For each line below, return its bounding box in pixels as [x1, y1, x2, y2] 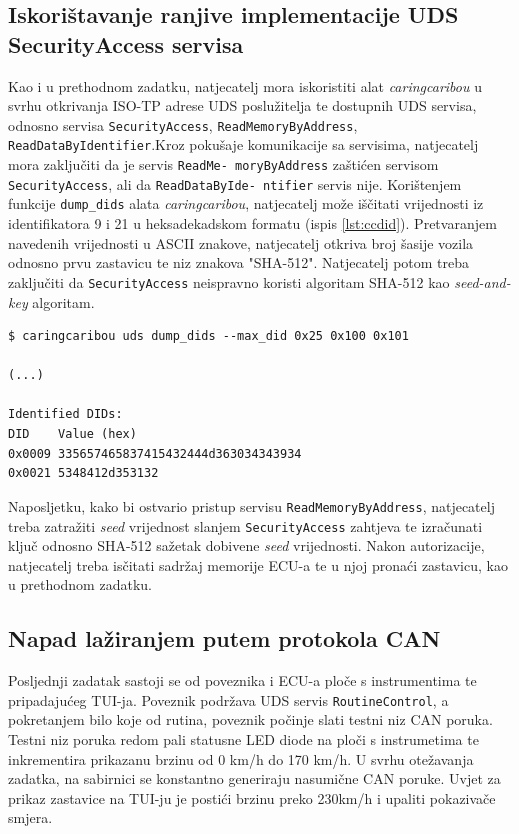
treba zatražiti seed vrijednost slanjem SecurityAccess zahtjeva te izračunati [8, 515, 483, 536]
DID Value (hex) [8, 427, 137, 442]
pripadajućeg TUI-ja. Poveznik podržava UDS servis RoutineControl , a [8, 689, 449, 710]
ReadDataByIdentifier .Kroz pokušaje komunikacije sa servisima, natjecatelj [8, 134, 479, 155]
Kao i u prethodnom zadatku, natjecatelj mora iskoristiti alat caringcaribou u [8, 75, 482, 96]
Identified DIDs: [8, 407, 123, 422]
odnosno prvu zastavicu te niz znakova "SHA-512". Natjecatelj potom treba [8, 252, 470, 273]
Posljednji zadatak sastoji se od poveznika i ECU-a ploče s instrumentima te [8, 670, 477, 691]
